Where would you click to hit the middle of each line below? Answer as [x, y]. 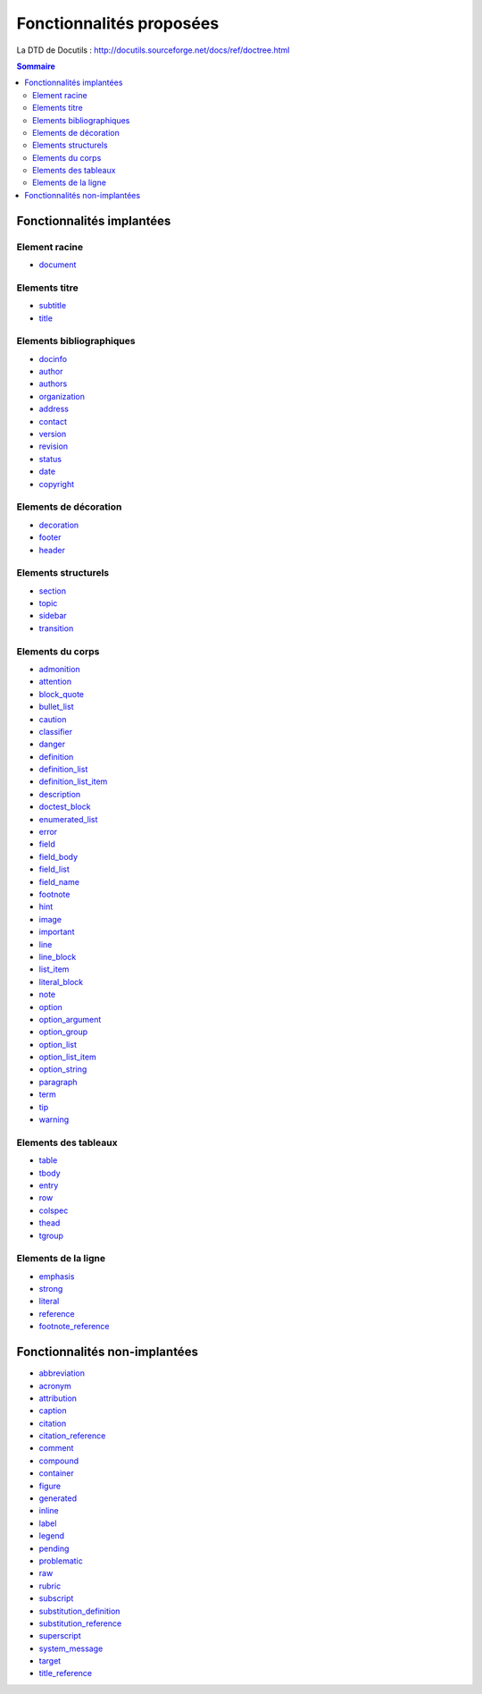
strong [51, 1289]
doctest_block [65, 807]
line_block [58, 957]
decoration [59, 525]
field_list [54, 869]
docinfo [53, 358]
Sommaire [36, 66]
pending [54, 1548]
